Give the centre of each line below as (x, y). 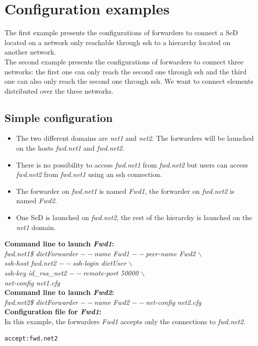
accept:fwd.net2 (31, 338)
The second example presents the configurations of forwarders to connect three (124, 61)
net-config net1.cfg (32, 282)
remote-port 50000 (111, 273)
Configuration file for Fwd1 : (53, 312)
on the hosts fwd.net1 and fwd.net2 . (70, 148)
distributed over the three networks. (59, 90)
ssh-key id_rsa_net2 (36, 273)
